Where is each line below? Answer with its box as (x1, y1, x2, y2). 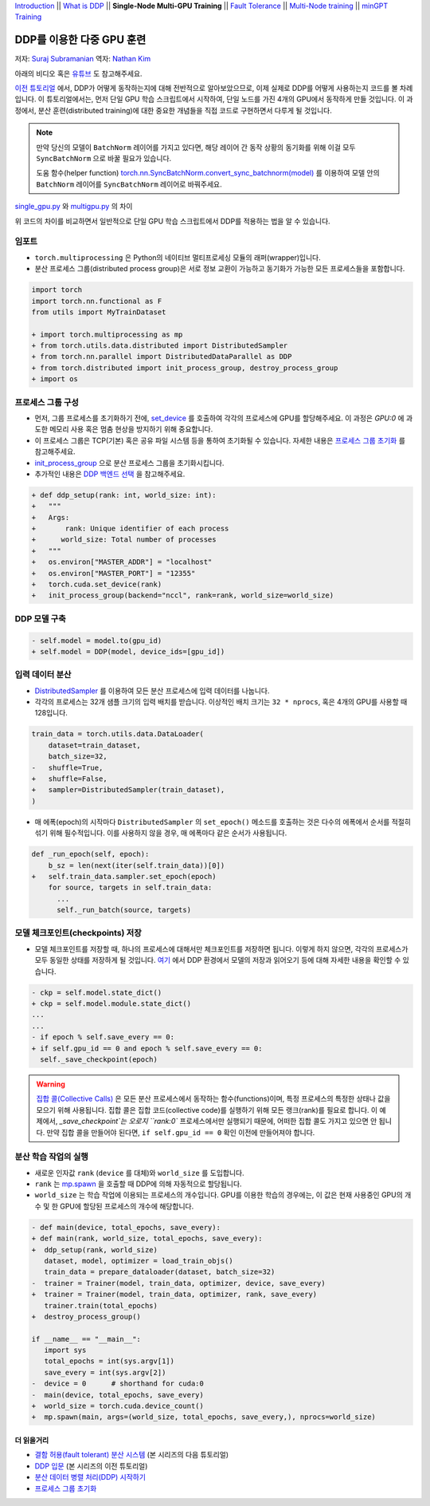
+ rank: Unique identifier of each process (31, 524, 229, 534)
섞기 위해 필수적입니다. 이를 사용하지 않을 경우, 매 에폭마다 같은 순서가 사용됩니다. (34, 828, 287, 838)
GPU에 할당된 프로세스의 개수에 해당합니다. (60, 1201, 194, 1211)
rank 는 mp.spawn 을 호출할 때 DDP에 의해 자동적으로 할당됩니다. (34, 1179, 242, 1189)
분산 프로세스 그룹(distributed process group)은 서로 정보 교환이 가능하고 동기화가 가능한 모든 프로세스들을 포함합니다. (34, 264, 405, 274)
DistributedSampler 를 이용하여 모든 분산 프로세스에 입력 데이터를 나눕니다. (34, 686, 270, 696)
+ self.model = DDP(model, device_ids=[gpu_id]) (31, 647, 225, 656)
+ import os (31, 375, 79, 384)
